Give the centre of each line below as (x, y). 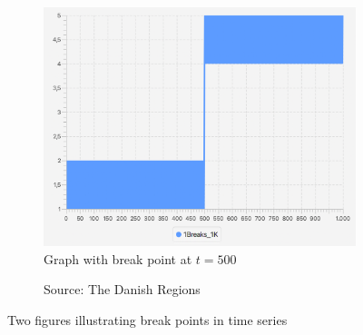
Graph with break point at (118, 258)
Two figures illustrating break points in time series (147, 319)
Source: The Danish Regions (122, 289)
